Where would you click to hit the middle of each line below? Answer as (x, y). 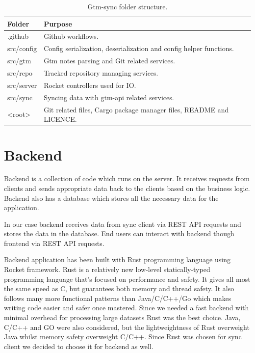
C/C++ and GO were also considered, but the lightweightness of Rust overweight (127, 327)
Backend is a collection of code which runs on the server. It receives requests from (127, 178)
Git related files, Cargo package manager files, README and (136, 109)
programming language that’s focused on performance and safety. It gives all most (127, 279)
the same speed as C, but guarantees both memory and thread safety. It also (119, 288)
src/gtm (19, 61)
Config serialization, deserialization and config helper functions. (139, 48)
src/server (22, 85)
